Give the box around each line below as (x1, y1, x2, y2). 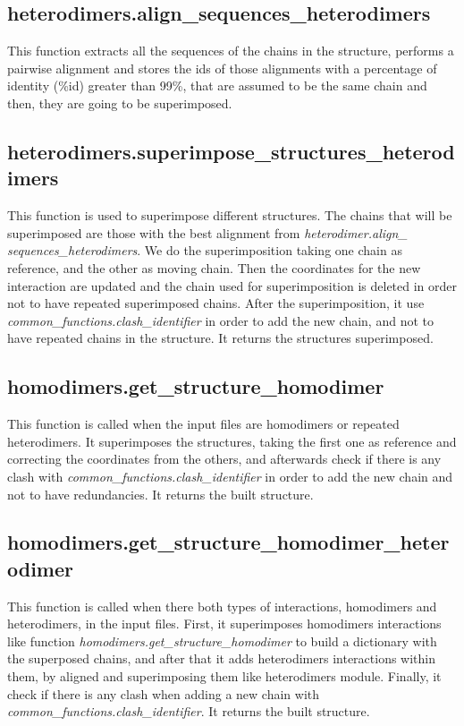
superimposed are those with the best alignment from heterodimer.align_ (7, 223, 408, 242)
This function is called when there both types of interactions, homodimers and (7, 596, 437, 615)
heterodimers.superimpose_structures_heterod (7, 137, 455, 165)
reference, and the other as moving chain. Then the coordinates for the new (7, 258, 421, 277)
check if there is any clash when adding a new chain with (7, 684, 320, 703)
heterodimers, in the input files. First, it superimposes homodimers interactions (7, 614, 442, 633)
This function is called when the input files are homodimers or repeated (7, 414, 400, 433)
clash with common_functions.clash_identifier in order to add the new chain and (7, 466, 453, 485)
